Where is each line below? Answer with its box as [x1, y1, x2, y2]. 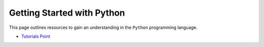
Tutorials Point [21, 33, 51, 39]
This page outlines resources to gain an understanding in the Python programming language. [9, 24, 198, 30]
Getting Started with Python [9, 7, 125, 18]
